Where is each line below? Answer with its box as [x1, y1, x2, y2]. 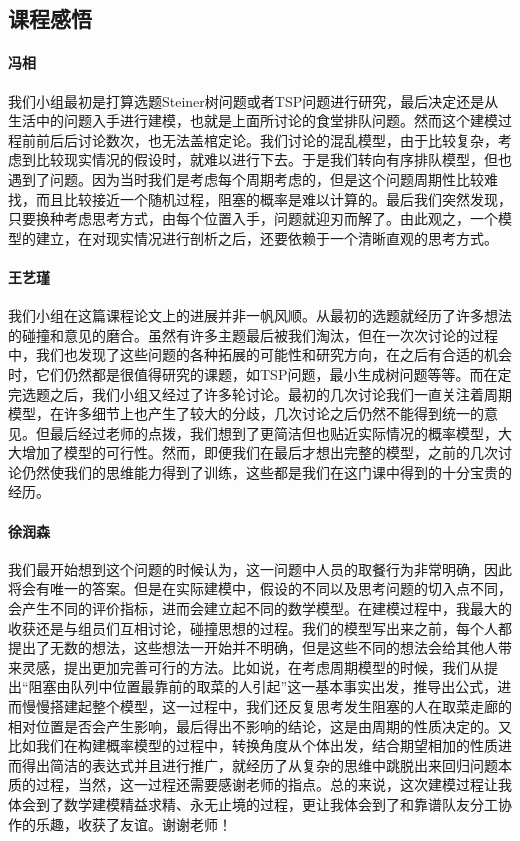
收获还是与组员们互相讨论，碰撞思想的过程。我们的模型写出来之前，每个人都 [8, 617, 512, 638]
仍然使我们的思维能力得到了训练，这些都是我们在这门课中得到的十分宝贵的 [21, 461, 512, 482]
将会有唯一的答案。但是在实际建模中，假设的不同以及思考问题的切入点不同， [8, 578, 512, 599]
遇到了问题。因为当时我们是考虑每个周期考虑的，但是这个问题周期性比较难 [8, 168, 498, 189]
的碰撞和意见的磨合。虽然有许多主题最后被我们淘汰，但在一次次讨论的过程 [8, 324, 498, 345]
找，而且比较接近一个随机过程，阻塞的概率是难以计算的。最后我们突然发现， [8, 188, 512, 209]
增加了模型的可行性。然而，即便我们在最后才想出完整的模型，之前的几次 [21, 442, 498, 463]
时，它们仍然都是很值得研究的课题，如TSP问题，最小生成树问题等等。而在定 [8, 363, 512, 384]
